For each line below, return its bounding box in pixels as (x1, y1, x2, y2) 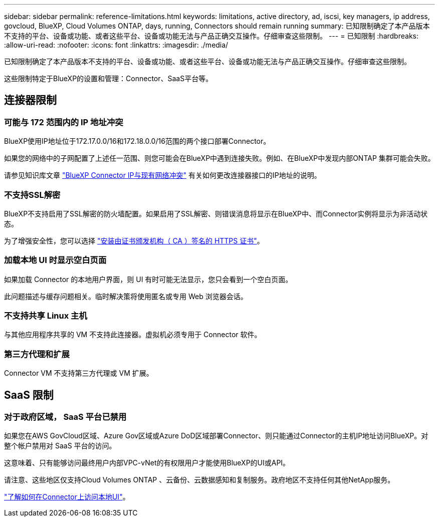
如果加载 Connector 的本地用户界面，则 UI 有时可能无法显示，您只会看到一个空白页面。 (4, 275, 293, 284)
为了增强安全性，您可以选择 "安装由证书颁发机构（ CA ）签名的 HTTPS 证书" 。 (4, 236, 264, 245)
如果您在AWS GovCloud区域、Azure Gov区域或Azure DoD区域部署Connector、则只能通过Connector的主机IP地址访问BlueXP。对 (4, 431, 428, 440)
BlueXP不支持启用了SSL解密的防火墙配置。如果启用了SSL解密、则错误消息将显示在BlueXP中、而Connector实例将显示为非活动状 (4, 209, 428, 218)
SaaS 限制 (4, 388, 54, 401)
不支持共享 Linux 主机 (4, 311, 87, 321)
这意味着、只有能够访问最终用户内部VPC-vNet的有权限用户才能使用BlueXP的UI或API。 (4, 458, 290, 467)
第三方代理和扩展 (4, 349, 70, 359)
